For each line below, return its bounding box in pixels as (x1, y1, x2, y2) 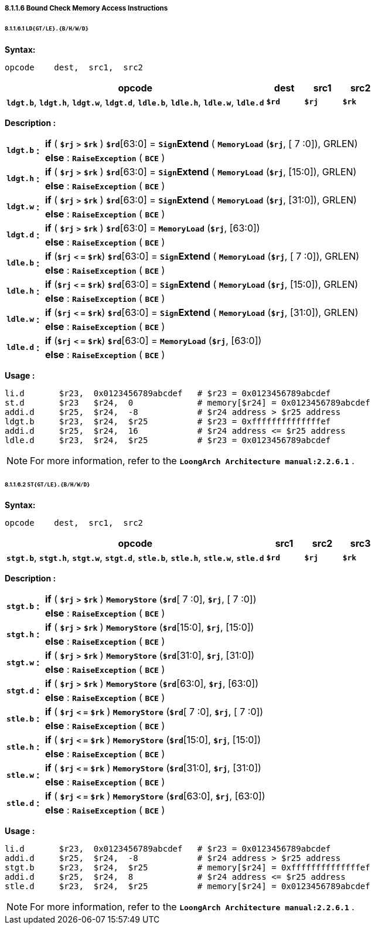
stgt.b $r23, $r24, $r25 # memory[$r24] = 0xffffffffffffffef (5, 863, 370, 873)
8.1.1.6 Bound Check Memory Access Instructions (5, 4, 168, 12)
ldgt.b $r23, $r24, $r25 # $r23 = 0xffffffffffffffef (5, 416, 331, 426)
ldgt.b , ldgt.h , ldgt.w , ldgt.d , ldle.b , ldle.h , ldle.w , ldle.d (6, 96, 264, 108)
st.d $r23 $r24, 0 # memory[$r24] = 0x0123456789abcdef (5, 397, 370, 407)
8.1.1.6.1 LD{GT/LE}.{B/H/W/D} (5, 25, 89, 32)
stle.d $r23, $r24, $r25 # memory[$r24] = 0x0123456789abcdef (5, 882, 370, 891)
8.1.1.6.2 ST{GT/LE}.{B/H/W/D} (5, 481, 90, 488)
